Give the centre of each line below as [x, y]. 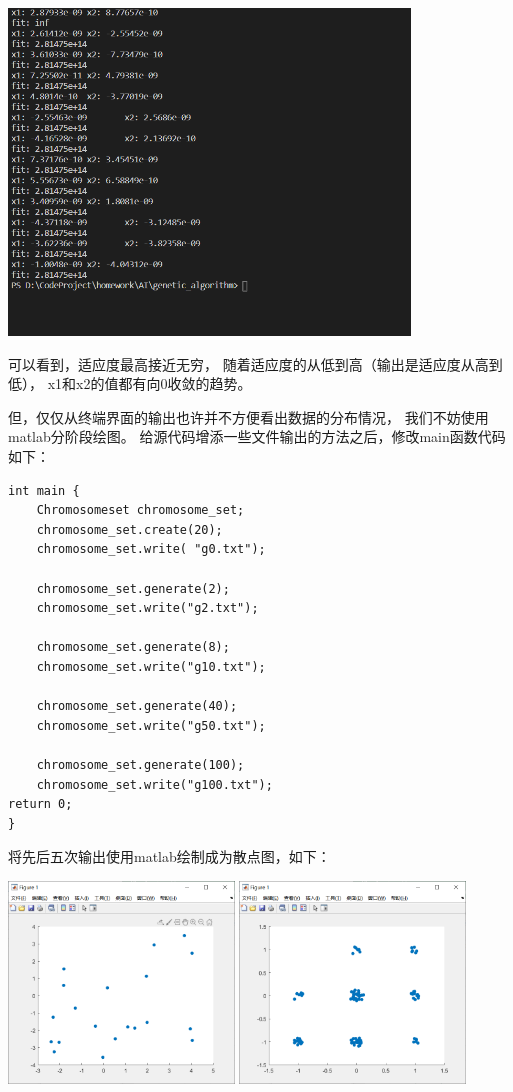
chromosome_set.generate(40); [137, 706]
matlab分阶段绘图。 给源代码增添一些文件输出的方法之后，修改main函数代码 [257, 436]
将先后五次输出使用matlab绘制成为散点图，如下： [169, 856]
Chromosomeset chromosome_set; [140, 510]
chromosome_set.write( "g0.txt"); [151, 549]
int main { [44, 490]
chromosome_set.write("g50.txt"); [151, 725]
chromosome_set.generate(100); [140, 764]
